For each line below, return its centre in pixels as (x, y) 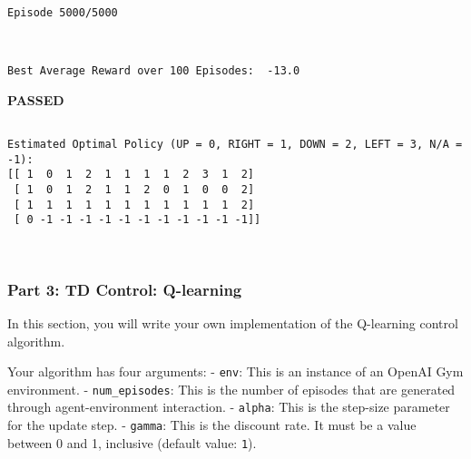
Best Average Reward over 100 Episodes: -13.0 (154, 71)
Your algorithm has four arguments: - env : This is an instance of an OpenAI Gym (235, 371)
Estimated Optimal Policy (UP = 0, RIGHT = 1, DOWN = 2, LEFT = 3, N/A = (235, 145)
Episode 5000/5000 (63, 13)
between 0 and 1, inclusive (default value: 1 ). (132, 442)
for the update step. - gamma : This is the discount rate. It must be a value (212, 425)
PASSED (36, 99)
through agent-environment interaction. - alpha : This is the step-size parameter (229, 407)
